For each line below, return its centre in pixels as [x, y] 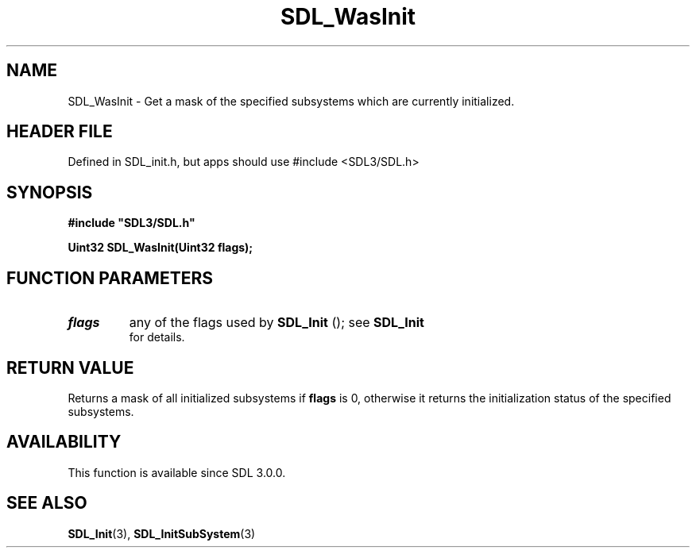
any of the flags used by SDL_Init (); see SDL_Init [276, 323]
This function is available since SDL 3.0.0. [177, 472]
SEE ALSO [47, 503]
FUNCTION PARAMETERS [110, 278]
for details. [157, 337]
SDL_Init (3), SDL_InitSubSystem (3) [162, 533]
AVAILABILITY [64, 442]
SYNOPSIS [50, 192]
